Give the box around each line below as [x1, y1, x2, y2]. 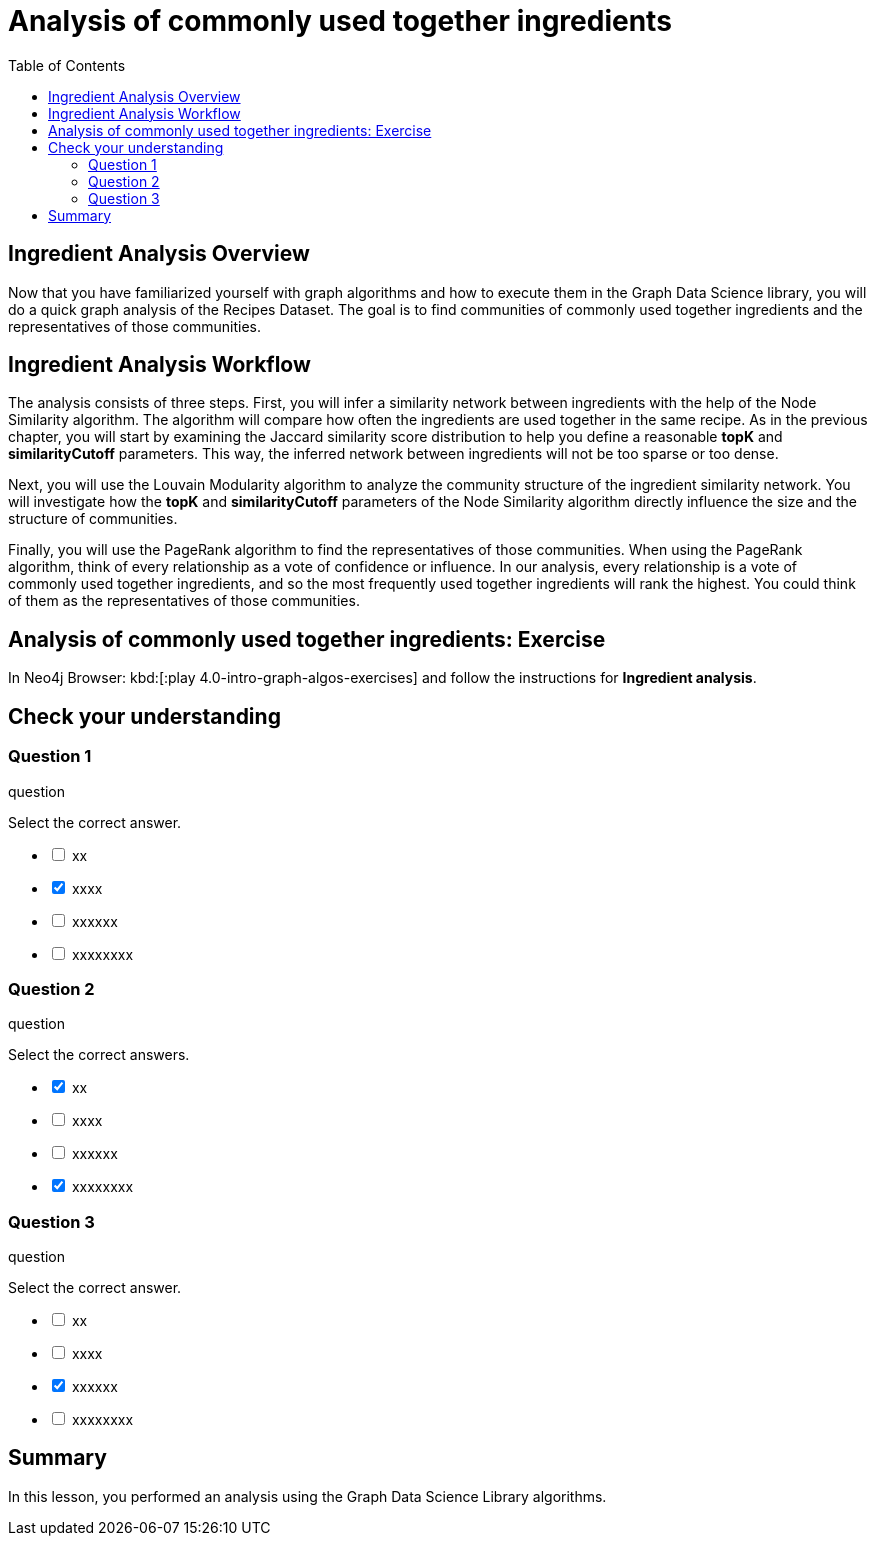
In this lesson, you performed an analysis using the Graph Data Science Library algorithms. [8, 1487, 607, 1505]
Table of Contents [8, 56, 126, 74]
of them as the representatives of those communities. [8, 592, 360, 610]
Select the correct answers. [8, 1046, 190, 1064]
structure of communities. [8, 510, 178, 528]
